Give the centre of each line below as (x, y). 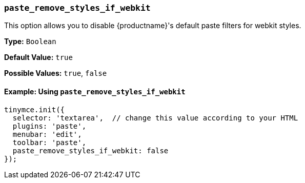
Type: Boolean (30, 42)
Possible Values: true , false (56, 73)
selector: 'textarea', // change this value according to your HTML (155, 118)
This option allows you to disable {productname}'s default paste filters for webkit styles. (153, 26)
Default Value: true (38, 57)
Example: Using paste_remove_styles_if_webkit (95, 91)
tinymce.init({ (35, 109)
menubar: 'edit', (47, 134)
